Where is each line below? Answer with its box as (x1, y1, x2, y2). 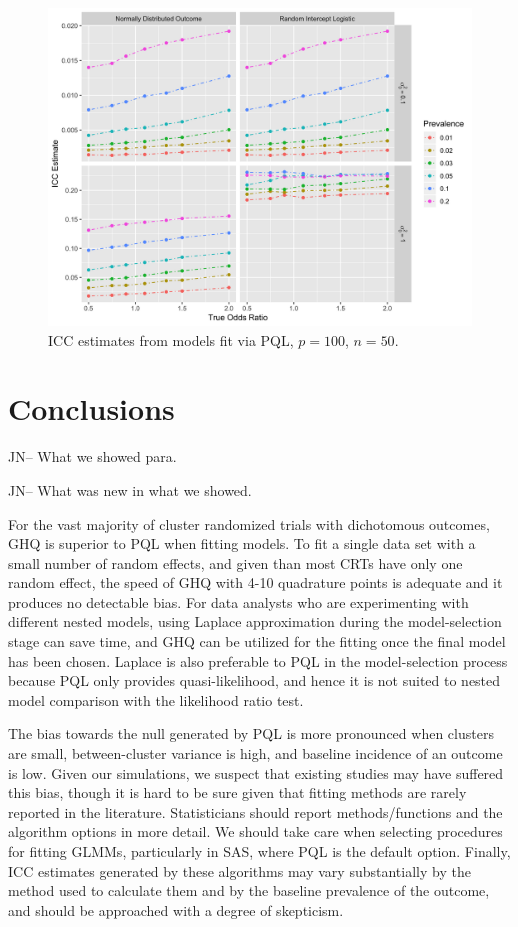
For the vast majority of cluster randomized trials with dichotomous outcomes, (8, 513, 490, 534)
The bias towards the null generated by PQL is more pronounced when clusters (8, 723, 494, 744)
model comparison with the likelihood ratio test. (8, 689, 304, 710)
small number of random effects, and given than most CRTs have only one (8, 552, 463, 573)
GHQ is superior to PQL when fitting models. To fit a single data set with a (8, 533, 476, 554)
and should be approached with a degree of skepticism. (8, 899, 344, 920)
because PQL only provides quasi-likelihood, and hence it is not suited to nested (8, 670, 501, 691)
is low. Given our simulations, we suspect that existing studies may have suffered (8, 762, 504, 783)
